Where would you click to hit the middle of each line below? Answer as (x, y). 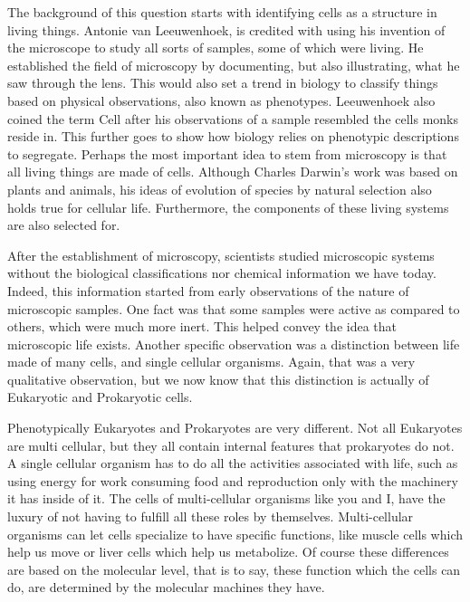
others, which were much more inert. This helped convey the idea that (202, 326)
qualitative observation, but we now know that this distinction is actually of (218, 379)
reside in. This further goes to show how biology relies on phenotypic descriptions (233, 136)
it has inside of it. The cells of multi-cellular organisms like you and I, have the (226, 498)
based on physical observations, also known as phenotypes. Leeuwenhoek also (221, 100)
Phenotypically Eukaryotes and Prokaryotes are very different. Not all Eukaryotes (235, 428)
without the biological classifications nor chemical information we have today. (222, 273)
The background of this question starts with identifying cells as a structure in (222, 12)
